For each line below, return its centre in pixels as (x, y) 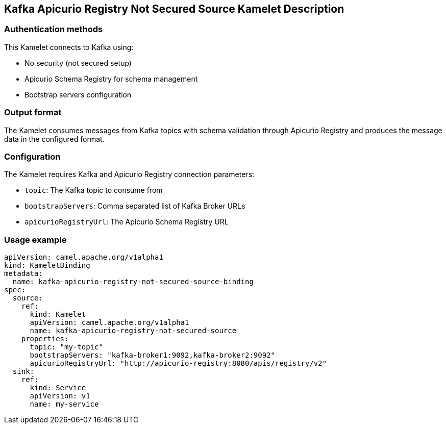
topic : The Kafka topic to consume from (94, 190)
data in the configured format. (54, 139)
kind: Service (58, 388)
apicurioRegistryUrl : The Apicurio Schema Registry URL (127, 222)
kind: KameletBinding (47, 266)
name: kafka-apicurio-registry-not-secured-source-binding (133, 282)
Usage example (35, 240)
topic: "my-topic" (66, 347)
